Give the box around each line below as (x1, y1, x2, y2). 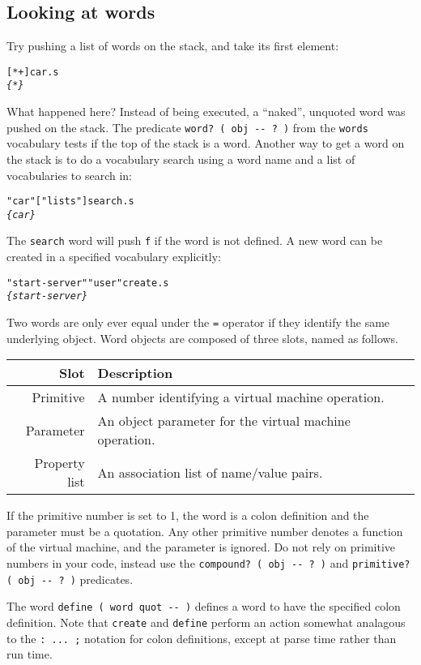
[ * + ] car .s (6, 66, 59, 78)
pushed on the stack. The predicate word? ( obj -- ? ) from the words (6, 118, 368, 135)
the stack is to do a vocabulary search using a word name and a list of (6, 150, 355, 167)
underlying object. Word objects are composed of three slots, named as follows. (6, 329, 399, 346)
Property (34, 453, 85, 473)
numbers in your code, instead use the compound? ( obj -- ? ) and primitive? (6, 555, 410, 572)
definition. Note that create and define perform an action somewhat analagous (6, 614, 406, 631)
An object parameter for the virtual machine (97, 411, 351, 431)
